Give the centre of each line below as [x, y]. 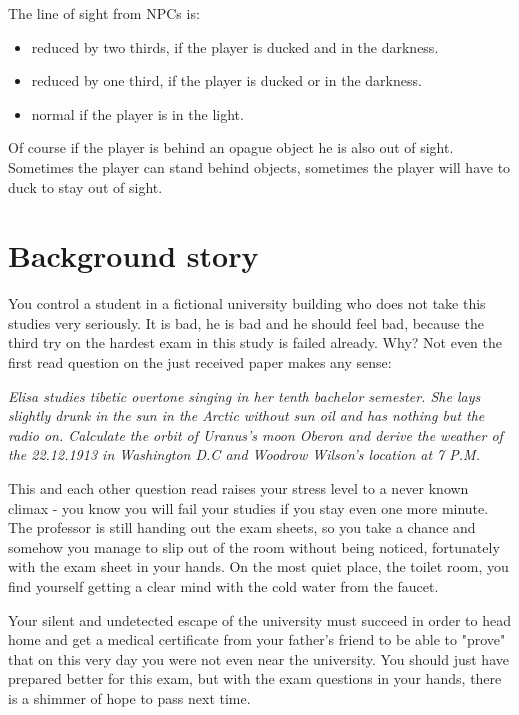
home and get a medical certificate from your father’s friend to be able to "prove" [257, 639]
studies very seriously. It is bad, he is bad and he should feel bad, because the [246, 322]
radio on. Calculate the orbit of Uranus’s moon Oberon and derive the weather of [255, 434]
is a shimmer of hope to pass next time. [129, 697]
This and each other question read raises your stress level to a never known [238, 488]
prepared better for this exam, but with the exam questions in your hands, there [255, 678]
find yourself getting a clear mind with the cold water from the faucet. [223, 586]
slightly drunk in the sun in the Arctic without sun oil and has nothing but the [246, 415]
